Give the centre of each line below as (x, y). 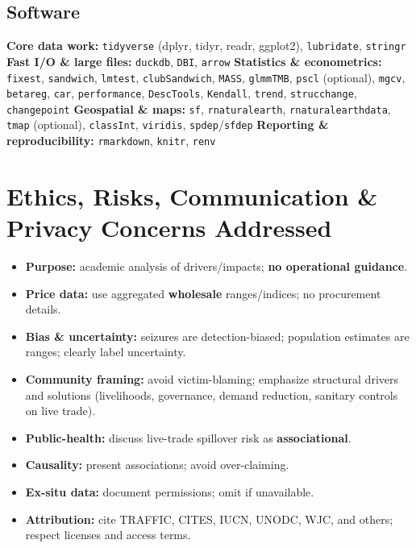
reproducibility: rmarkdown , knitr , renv (111, 141)
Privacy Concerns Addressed (169, 228)
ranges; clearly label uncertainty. (106, 352)
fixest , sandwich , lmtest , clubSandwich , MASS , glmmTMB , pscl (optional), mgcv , (206, 77)
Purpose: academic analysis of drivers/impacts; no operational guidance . (216, 266)
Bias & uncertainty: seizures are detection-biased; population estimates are (217, 336)
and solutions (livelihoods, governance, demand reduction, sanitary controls (212, 394)
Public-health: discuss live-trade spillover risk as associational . (188, 437)
